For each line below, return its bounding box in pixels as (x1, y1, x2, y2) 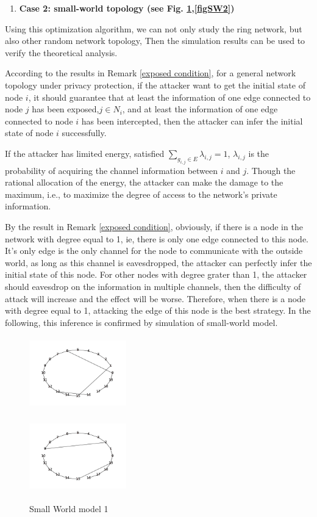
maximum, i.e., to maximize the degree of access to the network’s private (5, 187, 277, 200)
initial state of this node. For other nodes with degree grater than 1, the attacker (5, 268, 307, 281)
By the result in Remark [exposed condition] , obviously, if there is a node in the (5, 220, 303, 233)
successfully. (62, 126, 107, 139)
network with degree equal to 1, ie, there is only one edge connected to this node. (5, 232, 309, 245)
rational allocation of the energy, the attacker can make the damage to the (5, 176, 283, 189)
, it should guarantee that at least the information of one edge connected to (28, 90, 311, 103)
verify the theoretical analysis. (5, 46, 118, 59)
